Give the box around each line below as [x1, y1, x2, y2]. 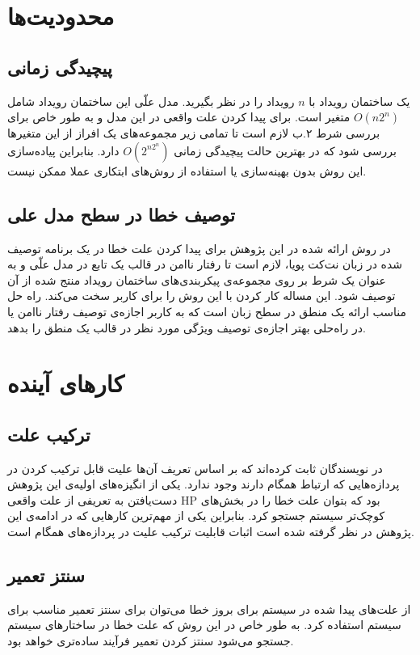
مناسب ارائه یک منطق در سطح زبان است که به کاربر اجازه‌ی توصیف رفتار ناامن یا [7, 302, 407, 319]
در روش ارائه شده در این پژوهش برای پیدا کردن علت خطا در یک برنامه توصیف [7, 239, 391, 256]
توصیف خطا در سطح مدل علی [7, 201, 235, 226]
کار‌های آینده [7, 366, 124, 399]
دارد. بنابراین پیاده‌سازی [7, 142, 120, 158]
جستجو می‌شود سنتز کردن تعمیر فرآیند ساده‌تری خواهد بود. [7, 632, 294, 649]
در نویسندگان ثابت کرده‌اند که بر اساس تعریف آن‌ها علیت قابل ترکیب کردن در [7, 459, 383, 476]
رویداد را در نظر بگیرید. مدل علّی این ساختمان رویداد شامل [7, 92, 295, 109]
